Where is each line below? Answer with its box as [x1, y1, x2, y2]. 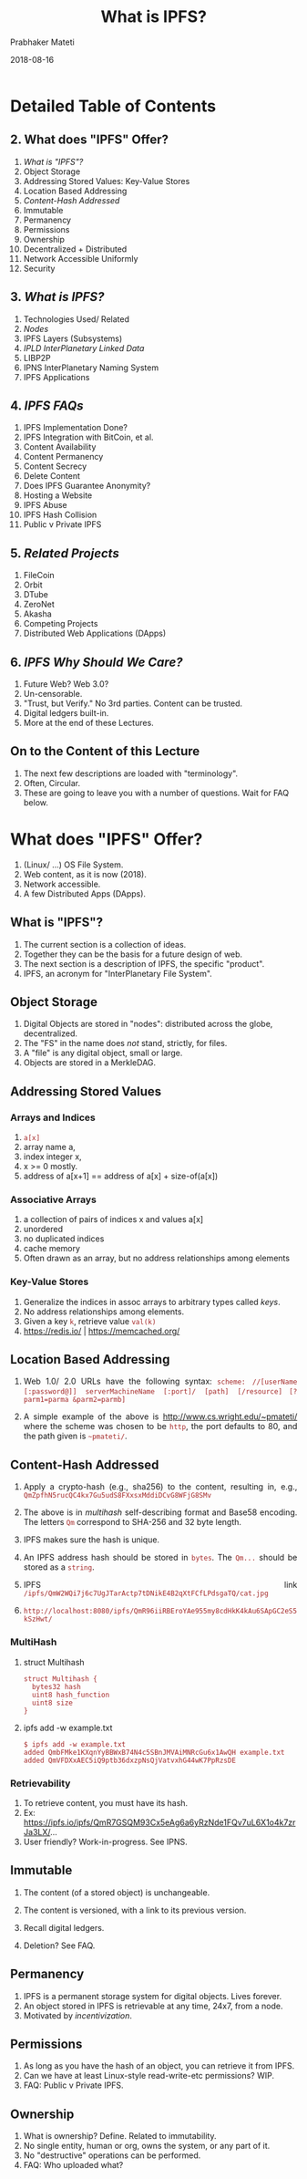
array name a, [23, 1142, 77, 1153]
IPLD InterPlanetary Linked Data [23, 342, 145, 353]
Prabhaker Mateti [10, 36, 75, 47]
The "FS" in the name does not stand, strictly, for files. [23, 1038, 228, 1049]
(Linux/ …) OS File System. [23, 859, 124, 870]
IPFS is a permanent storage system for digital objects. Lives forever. [23, 1990, 282, 2001]
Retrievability [10, 1777, 71, 1790]
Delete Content [23, 471, 81, 482]
